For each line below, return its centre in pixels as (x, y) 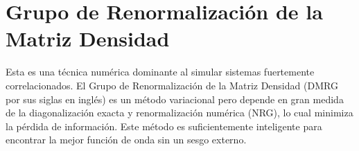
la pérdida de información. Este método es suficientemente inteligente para (164, 126)
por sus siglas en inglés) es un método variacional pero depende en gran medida (175, 99)
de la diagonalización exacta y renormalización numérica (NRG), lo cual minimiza (179, 113)
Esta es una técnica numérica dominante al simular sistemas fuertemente (160, 72)
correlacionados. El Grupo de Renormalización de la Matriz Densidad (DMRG (172, 85)
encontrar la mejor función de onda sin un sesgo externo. (126, 140)
